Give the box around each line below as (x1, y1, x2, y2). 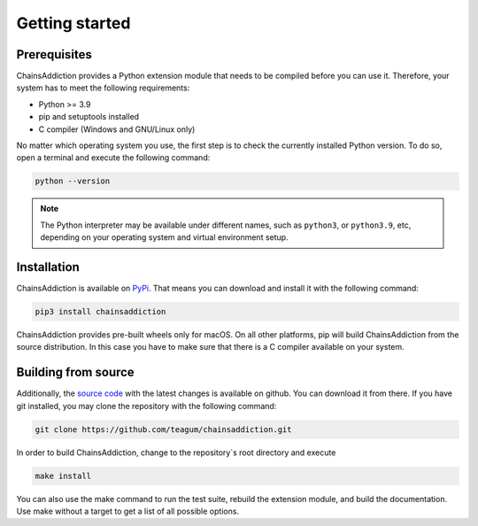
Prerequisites (16, 47, 92, 62)
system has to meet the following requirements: (16, 82, 190, 93)
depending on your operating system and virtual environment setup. (40, 232, 289, 243)
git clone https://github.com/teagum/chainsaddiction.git (35, 424, 292, 434)
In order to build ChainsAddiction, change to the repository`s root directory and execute (16, 447, 336, 458)
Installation (16, 259, 80, 275)
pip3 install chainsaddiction (35, 306, 166, 317)
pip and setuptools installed (38, 112, 140, 122)
